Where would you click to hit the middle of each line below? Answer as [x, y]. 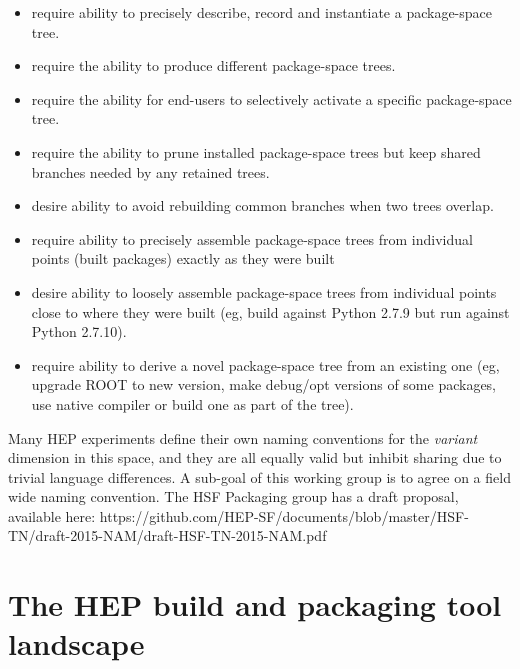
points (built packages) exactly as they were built [183, 258]
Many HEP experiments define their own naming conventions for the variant [243, 437]
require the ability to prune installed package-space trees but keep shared [256, 151]
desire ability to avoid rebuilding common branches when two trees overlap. [262, 205]
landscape [76, 643]
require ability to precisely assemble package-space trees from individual [252, 238]
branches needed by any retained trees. [150, 171]
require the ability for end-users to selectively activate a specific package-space [271, 98]
